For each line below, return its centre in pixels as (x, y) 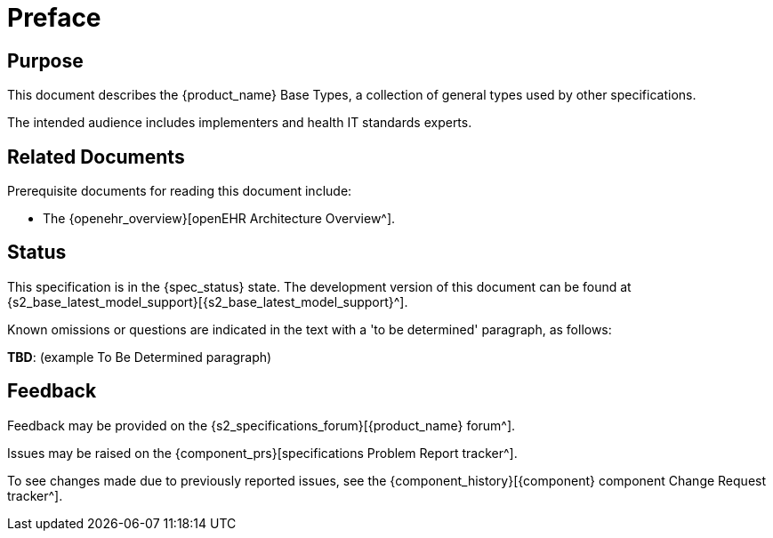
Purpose (45, 60)
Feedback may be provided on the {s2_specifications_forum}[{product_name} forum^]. (262, 425)
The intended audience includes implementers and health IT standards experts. (240, 123)
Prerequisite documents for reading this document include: (180, 191)
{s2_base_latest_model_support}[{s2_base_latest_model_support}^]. (208, 301)
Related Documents (96, 157)
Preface (54, 18)
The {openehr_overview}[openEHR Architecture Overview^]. (219, 219)
